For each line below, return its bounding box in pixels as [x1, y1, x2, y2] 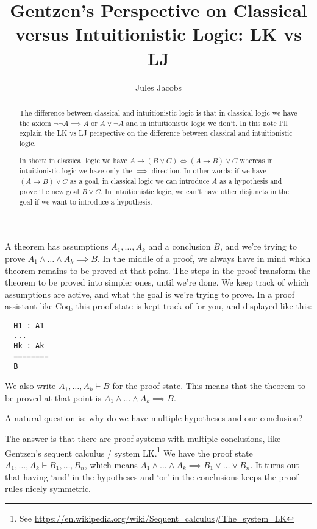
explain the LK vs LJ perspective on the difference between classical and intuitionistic [19, 128, 293, 138]
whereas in [240, 155, 274, 166]
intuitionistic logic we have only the [19, 166, 132, 176]
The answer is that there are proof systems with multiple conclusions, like [5, 432, 281, 445]
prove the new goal [19, 186, 79, 197]
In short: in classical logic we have [19, 155, 127, 166]
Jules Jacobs [135, 80, 182, 93]
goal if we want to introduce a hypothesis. [19, 196, 152, 206]
